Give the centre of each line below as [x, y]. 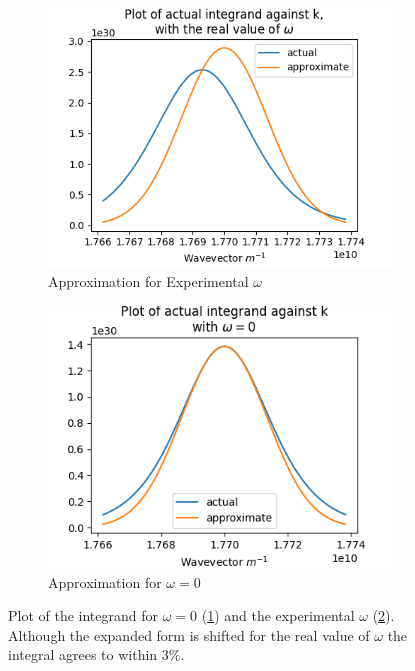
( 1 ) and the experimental [278, 615]
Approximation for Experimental [148, 281]
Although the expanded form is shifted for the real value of [189, 634]
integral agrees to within [83, 654]
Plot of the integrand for [83, 615]
